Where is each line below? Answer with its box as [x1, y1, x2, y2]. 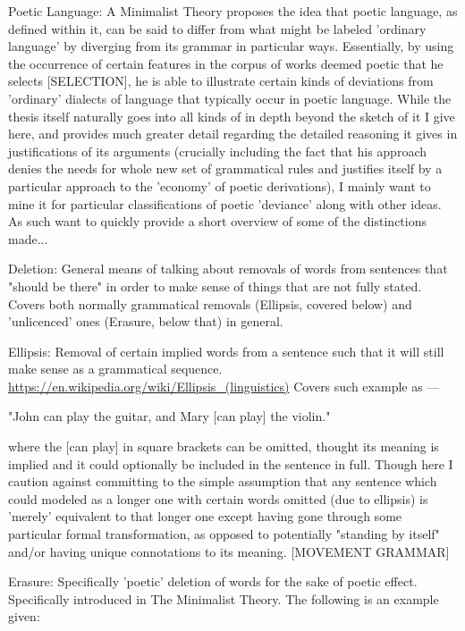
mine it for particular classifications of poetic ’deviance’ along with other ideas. [8, 194, 442, 213]
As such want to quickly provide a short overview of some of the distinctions [8, 212, 427, 231]
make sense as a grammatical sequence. [8, 359, 223, 378]
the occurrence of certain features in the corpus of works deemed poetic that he [8, 54, 444, 72]
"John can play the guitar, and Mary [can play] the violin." [8, 407, 331, 425]
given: [8, 607, 40, 626]
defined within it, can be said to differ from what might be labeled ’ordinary [8, 19, 427, 38]
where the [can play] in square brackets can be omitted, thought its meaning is [8, 437, 439, 456]
